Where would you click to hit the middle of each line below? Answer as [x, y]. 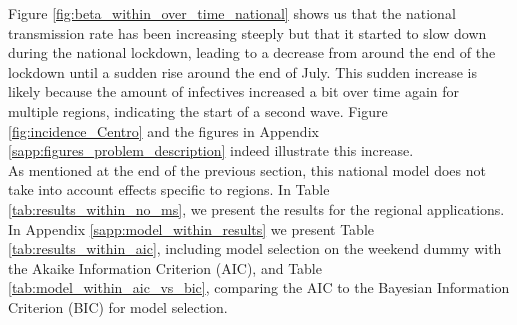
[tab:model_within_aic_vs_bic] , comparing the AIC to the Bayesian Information [259, 287]
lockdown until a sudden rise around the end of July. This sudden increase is [243, 71]
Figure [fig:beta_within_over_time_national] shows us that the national [232, 13]
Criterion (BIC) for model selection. [118, 306]
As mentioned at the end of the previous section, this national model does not [247, 169]
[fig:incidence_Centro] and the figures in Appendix [163, 130]
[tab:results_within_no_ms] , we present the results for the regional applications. [256, 208]
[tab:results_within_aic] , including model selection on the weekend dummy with [255, 248]
